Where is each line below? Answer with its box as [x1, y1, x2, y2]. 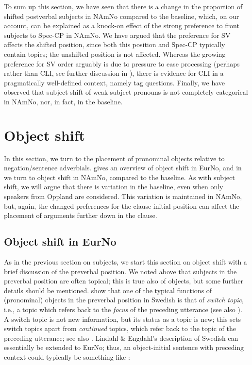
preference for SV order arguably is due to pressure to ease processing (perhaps [4, 58, 240, 68]
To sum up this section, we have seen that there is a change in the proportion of [4, 1, 243, 11]
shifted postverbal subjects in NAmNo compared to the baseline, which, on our [4, 11, 239, 21]
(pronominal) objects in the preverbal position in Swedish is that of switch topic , [4, 295, 244, 305]
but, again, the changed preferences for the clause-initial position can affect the [4, 200, 239, 211]
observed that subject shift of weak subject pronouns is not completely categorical [4, 87, 248, 97]
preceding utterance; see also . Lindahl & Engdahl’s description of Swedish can [4, 332, 238, 343]
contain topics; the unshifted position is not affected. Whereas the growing [4, 49, 226, 59]
